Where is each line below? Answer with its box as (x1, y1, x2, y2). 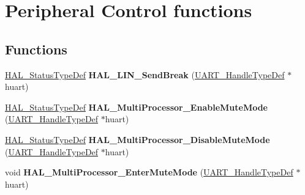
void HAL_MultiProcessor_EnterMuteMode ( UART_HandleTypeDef (5, 166, 293, 178)
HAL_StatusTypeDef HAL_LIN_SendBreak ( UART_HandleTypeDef (5, 68, 285, 81)
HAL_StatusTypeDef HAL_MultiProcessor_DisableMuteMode (5, 133, 270, 145)
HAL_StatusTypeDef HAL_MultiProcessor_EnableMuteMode (5, 100, 268, 113)
